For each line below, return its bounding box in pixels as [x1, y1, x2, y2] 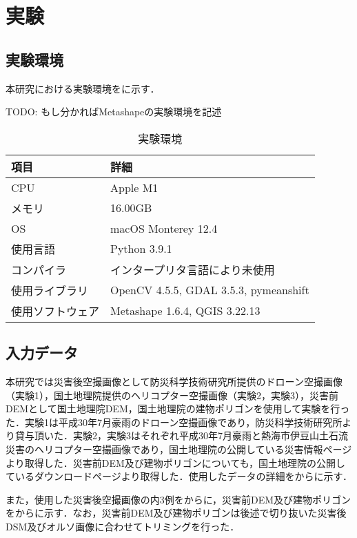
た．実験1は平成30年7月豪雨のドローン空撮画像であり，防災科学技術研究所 [6, 414, 343, 429]
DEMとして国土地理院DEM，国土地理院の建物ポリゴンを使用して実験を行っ [6, 401, 350, 416]
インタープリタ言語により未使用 [110, 261, 275, 278]
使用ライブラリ [11, 282, 89, 298]
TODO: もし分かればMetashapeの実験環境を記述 [6, 104, 222, 119]
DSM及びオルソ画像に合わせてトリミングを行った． [6, 519, 240, 533]
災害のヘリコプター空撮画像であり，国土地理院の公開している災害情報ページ [6, 441, 352, 456]
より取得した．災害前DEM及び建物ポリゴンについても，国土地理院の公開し [6, 455, 346, 470]
